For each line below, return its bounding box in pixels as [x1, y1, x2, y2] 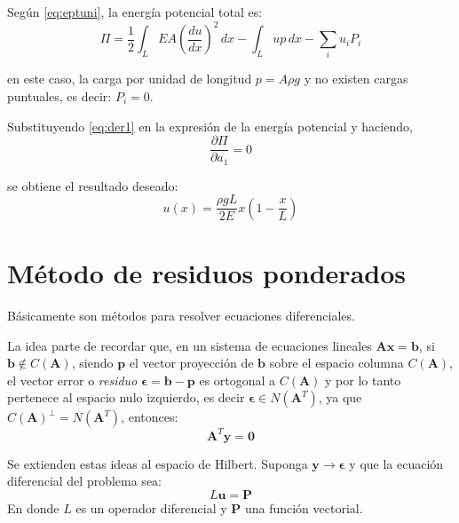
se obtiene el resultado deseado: [7, 176, 178, 194]
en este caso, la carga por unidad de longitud [7, 69, 252, 88]
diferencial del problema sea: [7, 471, 162, 490]
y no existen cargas [304, 69, 408, 88]
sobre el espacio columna [269, 353, 404, 372]
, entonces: [121, 408, 178, 426]
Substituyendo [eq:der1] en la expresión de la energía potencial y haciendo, [7, 116, 413, 135]
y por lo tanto [325, 370, 401, 389]
